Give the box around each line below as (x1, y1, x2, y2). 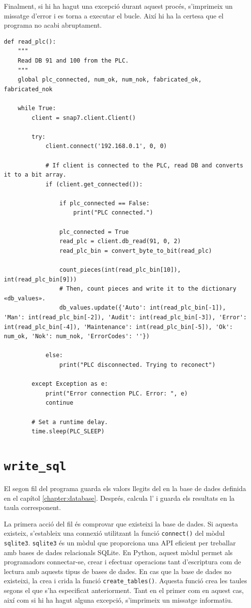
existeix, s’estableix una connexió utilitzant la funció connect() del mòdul (4, 528, 225, 538)
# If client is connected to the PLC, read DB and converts (45, 162, 243, 169)
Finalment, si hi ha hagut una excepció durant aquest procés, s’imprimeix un (4, 1, 233, 11)
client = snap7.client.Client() (31, 114, 136, 121)
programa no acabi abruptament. (4, 20, 102, 30)
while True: (17, 104, 56, 112)
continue (45, 399, 74, 407)
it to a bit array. (4, 171, 66, 179)
